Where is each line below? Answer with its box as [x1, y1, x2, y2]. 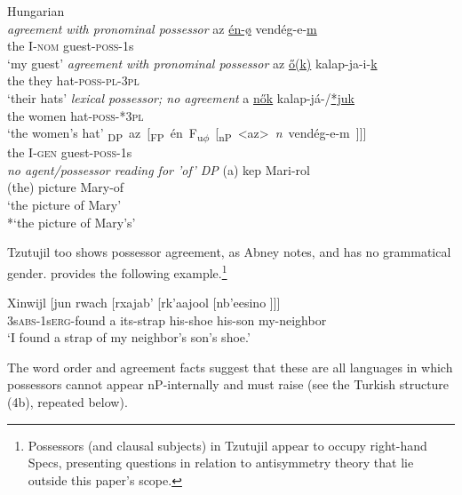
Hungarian [7, 2, 65, 20]
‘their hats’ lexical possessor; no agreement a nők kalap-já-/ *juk [7, 88, 355, 107]
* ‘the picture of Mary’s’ [7, 212, 136, 231]
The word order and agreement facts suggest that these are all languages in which [7, 357, 453, 376]
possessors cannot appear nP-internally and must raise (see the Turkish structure [7, 375, 450, 394]
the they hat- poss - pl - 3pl [7, 71, 139, 90]
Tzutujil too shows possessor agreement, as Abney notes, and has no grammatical [7, 243, 451, 261]
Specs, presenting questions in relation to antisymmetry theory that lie [28, 453, 414, 472]
